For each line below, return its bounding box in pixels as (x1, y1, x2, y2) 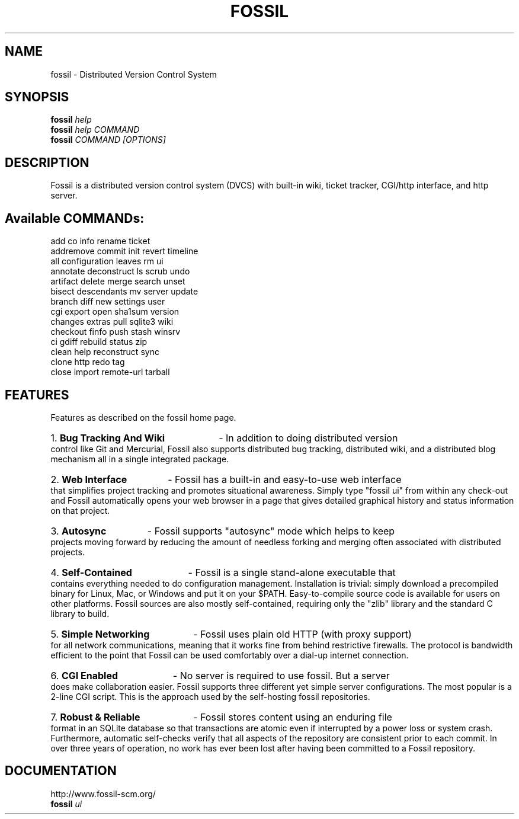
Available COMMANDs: (5, 210, 145, 226)
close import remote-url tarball (50, 367, 170, 377)
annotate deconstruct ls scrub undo (50, 266, 190, 277)
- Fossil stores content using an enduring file (193, 711, 392, 723)
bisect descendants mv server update (50, 286, 198, 297)
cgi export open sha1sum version (50, 306, 180, 317)
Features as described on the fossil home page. (50, 412, 236, 423)
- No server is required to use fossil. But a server (172, 669, 390, 682)
